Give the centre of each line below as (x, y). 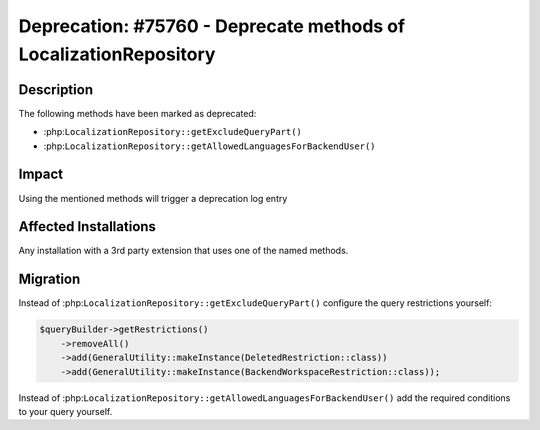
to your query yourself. (65, 411)
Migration (49, 279)
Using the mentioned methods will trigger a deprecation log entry (153, 198)
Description (56, 89)
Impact (41, 174)
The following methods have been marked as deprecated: (137, 113)
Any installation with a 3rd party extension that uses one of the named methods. (183, 251)
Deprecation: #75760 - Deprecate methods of (211, 26)
